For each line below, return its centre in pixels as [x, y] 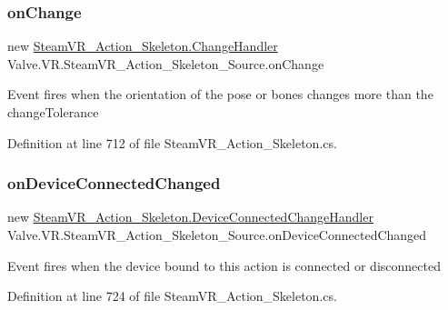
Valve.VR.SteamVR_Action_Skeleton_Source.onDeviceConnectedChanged [217, 235]
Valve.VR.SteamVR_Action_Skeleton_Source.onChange [166, 63]
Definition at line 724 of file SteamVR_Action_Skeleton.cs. [172, 296]
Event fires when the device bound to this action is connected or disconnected [224, 265]
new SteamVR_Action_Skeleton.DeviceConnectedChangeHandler [190, 217]
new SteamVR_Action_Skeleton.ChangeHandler [143, 46]
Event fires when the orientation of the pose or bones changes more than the [220, 94]
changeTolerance [53, 112]
